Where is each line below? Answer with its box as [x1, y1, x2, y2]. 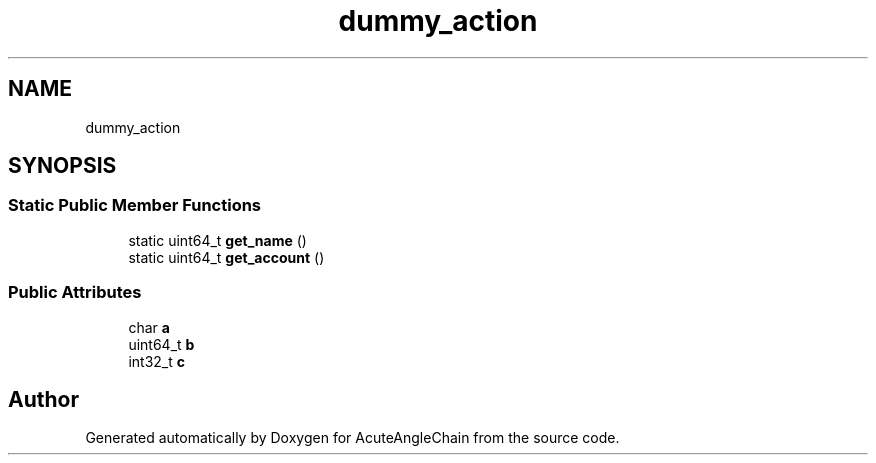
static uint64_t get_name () [128, 231, 307, 249]
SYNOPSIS [8, 153, 117, 179]
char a [128, 318, 170, 336]
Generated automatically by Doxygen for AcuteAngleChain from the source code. [85, 429, 620, 447]
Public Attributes [8, 282, 142, 303]
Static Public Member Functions [8, 195, 262, 216]
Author [8, 386, 79, 412]
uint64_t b [128, 335, 195, 353]
